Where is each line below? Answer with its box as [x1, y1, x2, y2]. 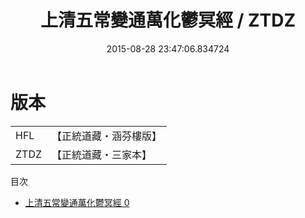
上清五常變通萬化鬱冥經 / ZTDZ [39, 9, 297, 32]
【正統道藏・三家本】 [51, 147, 153, 161]
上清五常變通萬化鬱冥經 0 [24, 196, 130, 208]
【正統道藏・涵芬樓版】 [51, 129, 163, 143]
